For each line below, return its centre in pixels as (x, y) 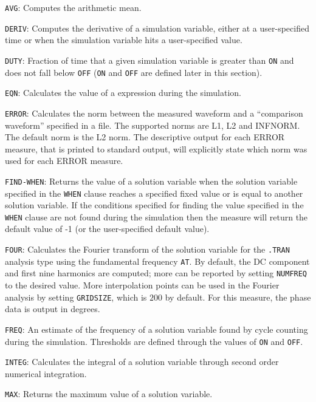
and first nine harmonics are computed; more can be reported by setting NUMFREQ (156, 273)
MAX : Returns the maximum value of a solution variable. (109, 394)
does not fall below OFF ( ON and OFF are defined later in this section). (134, 72)
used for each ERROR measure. (64, 161)
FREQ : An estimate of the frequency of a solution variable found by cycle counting (156, 329)
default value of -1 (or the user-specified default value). (107, 229)
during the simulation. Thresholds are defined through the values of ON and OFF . (154, 341)
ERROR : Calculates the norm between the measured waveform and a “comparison (154, 113)
